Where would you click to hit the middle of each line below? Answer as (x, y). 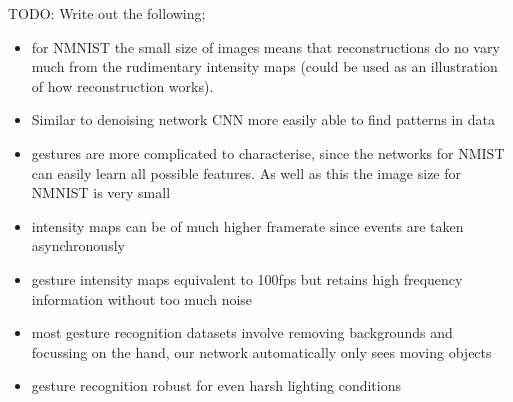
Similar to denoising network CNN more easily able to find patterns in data (263, 119)
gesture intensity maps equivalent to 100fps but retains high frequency (247, 278)
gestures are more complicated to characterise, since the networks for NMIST (268, 152)
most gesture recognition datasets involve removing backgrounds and (242, 332)
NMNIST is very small (101, 192)
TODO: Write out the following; (107, 13)
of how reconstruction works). (122, 85)
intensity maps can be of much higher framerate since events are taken (247, 225)
